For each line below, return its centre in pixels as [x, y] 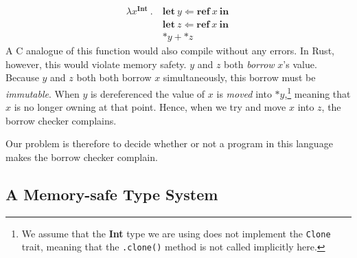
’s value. [300, 64]
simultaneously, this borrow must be [239, 77]
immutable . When [43, 93]
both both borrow [114, 77]
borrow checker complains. [61, 120]
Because [22, 77]
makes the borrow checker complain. [82, 157]
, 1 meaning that [318, 92]
